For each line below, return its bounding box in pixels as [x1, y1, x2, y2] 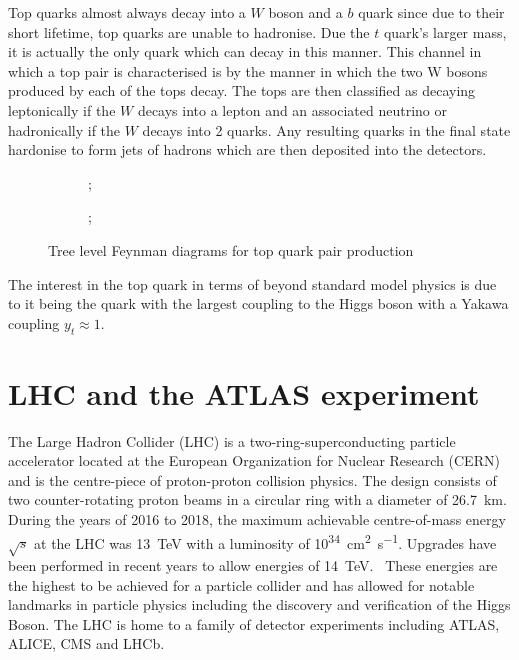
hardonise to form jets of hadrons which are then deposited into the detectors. [8, 139, 487, 160]
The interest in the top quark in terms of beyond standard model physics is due [8, 273, 497, 294]
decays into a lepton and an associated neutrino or [137, 99, 447, 120]
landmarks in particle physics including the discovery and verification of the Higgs [8, 594, 511, 615]
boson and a [268, 2, 343, 22]
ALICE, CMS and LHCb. [8, 633, 165, 654]
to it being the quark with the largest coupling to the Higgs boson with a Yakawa [8, 293, 509, 314]
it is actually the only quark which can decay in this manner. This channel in [8, 41, 482, 62]
